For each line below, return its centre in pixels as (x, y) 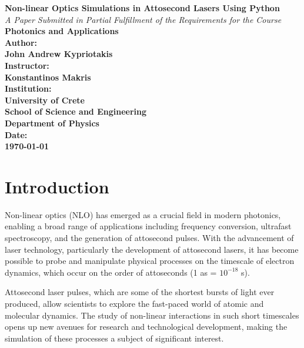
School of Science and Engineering (76, 111)
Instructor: (27, 65)
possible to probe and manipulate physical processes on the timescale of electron (150, 261)
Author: (21, 42)
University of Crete (45, 100)
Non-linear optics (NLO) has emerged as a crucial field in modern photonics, (143, 214)
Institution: (28, 88)
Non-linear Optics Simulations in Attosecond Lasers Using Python (142, 8)
